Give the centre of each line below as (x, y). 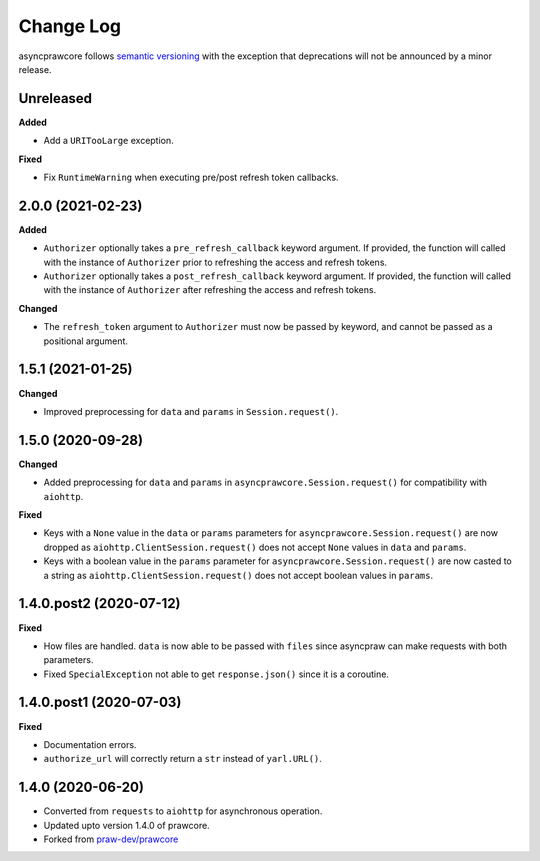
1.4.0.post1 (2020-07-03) (100, 702)
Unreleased (55, 98)
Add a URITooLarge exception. (108, 141)
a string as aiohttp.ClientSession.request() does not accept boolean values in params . (238, 575)
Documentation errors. (90, 744)
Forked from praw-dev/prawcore (111, 839)
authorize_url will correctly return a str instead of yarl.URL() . (182, 759)
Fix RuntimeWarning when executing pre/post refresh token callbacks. (191, 177)
